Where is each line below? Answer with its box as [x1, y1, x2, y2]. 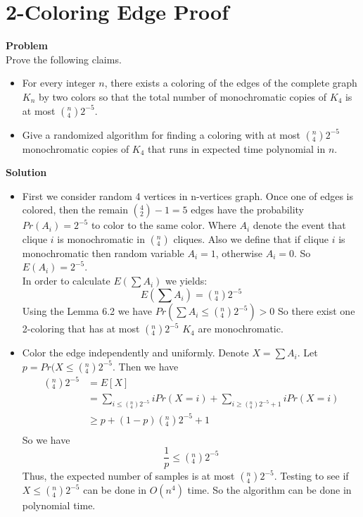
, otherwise [215, 245, 262, 260]
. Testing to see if [274, 468, 349, 483]
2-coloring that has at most [22, 321, 140, 336]
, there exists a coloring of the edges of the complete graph [104, 75, 357, 90]
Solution [6, 165, 47, 180]
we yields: [165, 273, 208, 288]
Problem [6, 38, 48, 53]
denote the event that [253, 218, 346, 232]
